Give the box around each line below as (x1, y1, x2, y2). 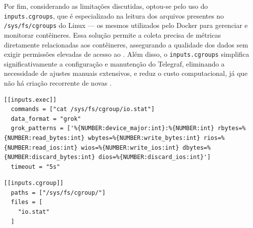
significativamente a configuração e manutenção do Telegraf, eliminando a (4, 58, 225, 68)
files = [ (11, 199, 43, 206)
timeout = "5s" (11, 163, 60, 170)
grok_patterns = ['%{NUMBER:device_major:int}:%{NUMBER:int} (11, 125, 214, 132)
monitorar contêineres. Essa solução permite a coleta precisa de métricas (4, 29, 221, 40)
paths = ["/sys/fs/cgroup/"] (11, 189, 106, 196)
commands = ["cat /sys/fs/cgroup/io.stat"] (11, 106, 155, 113)
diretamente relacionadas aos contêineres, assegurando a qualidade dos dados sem (4, 39, 248, 49)
